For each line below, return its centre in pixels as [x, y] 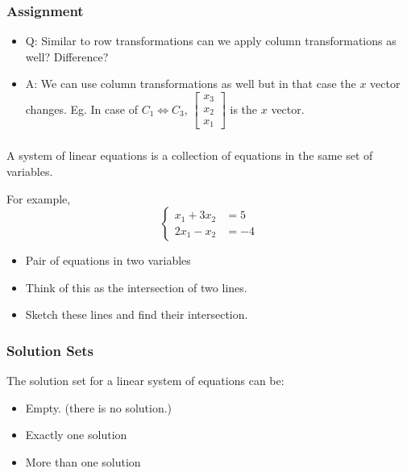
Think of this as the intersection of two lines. [136, 287]
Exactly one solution [76, 435]
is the [244, 109]
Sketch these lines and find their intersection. [137, 314]
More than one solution [83, 461]
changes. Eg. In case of [81, 109]
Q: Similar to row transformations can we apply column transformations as [211, 41]
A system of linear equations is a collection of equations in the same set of [190, 155]
